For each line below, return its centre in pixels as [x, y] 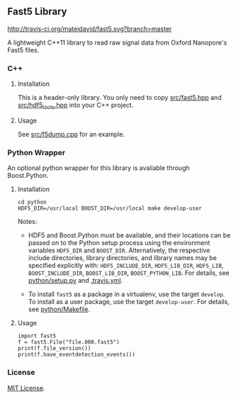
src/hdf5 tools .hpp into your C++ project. [75, 106]
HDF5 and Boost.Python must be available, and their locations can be [129, 235]
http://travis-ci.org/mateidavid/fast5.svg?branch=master [90, 28]
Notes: [27, 222]
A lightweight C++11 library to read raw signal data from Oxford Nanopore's [117, 43]
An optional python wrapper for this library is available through [98, 168]
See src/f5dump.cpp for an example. [71, 134]
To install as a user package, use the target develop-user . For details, [129, 302]
